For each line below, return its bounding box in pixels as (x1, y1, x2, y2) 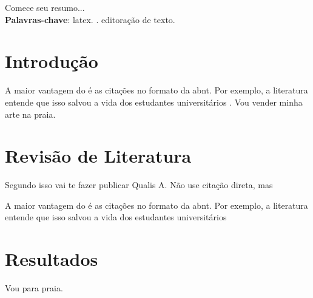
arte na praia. (5, 107, 56, 120)
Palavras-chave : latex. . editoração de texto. (5, 13, 175, 25)
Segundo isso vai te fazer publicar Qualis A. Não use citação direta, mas (5, 178, 273, 191)
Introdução (5, 49, 98, 73)
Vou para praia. (5, 282, 63, 294)
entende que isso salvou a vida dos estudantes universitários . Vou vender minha (5, 95, 303, 108)
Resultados (5, 246, 98, 271)
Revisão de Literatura (5, 143, 192, 168)
